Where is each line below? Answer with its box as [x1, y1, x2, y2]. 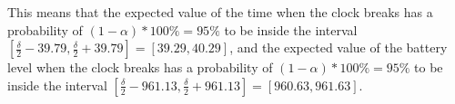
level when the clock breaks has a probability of [7, 58, 273, 77]
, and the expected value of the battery [229, 38, 448, 57]
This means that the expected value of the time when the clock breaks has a [7, 3, 433, 21]
